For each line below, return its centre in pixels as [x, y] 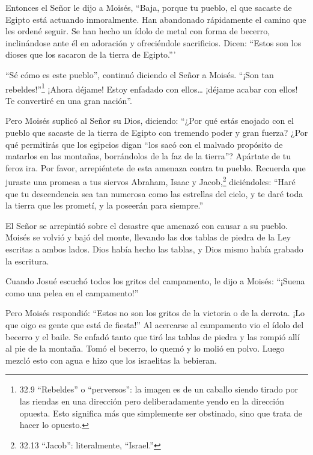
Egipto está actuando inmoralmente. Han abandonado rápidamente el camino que [156, 19]
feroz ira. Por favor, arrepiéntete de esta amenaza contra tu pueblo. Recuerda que [156, 167]
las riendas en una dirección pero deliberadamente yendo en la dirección [152, 401]
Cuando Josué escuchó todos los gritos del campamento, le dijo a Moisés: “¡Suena [155, 281]
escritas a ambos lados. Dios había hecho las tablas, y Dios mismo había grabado [154, 249]
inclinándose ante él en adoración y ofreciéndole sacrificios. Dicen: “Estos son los [153, 42]
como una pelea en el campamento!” [72, 292]
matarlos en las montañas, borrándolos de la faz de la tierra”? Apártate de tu [148, 156]
